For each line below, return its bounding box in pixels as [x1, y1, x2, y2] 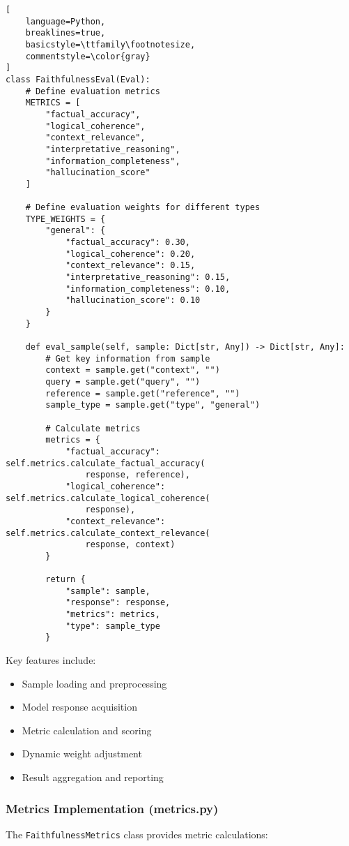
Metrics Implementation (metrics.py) [6, 799, 219, 817]
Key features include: [6, 653, 96, 667]
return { [45, 574, 86, 585]
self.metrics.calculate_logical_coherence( [6, 493, 210, 503]
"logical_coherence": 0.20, [65, 248, 196, 259]
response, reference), [85, 470, 190, 480]
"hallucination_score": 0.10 [65, 295, 201, 306]
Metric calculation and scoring [22, 722, 152, 737]
